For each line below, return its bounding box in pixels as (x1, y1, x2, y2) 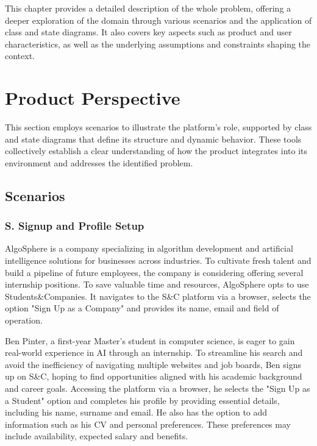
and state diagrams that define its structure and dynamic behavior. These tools (5, 132, 302, 145)
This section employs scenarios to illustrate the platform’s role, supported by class (5, 121, 312, 133)
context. (5, 49, 35, 62)
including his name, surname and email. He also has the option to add (5, 406, 268, 419)
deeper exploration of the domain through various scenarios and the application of (5, 13, 312, 26)
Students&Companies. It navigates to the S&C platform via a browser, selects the (5, 289, 311, 302)
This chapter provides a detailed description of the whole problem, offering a (5, 2, 291, 14)
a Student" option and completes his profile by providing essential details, (5, 394, 280, 406)
